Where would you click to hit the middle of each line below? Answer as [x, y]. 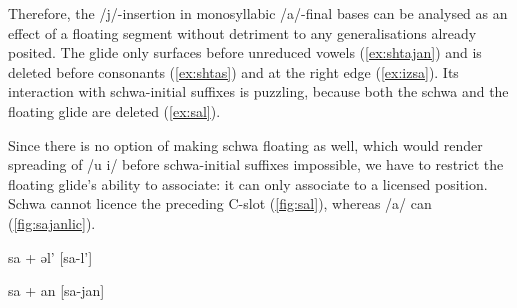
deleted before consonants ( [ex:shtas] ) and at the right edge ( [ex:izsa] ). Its [233, 71]
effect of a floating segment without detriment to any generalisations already [242, 32]
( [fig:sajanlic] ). [52, 222]
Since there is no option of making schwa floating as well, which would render [245, 144]
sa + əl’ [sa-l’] [50, 256]
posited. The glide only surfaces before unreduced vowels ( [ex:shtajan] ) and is [245, 52]
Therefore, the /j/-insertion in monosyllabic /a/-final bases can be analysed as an [258, 13]
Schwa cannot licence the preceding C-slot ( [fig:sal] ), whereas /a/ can [220, 203]
